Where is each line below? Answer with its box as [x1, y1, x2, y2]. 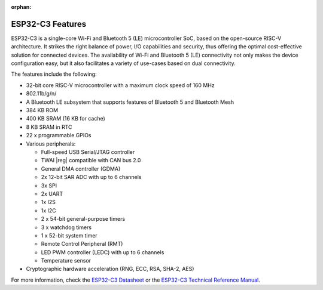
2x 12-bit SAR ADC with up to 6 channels [41, 174, 142, 181]
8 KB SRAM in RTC [26, 123, 72, 131]
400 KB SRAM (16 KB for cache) [26, 115, 106, 122]
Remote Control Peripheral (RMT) [41, 240, 123, 248]
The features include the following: [11, 70, 97, 78]
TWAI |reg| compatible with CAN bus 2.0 [41, 157, 141, 164]
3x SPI [41, 182, 57, 189]
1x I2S [41, 199, 56, 206]
